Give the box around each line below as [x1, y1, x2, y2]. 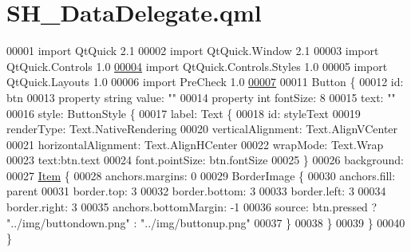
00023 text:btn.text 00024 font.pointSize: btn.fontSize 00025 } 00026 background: [6, 152, 404, 168]
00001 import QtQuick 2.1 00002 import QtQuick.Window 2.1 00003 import [6, 42, 379, 59]
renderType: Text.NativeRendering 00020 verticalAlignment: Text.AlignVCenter [6, 120, 398, 137]
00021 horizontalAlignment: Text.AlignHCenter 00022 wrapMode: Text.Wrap [6, 136, 384, 152]
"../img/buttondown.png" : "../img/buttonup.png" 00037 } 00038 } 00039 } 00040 [6, 214, 405, 230]
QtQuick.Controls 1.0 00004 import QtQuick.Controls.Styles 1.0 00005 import [6, 57, 388, 74]
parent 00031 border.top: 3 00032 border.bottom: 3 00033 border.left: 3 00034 [6, 183, 386, 199]
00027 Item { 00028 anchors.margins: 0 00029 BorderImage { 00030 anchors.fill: [6, 167, 396, 183]
